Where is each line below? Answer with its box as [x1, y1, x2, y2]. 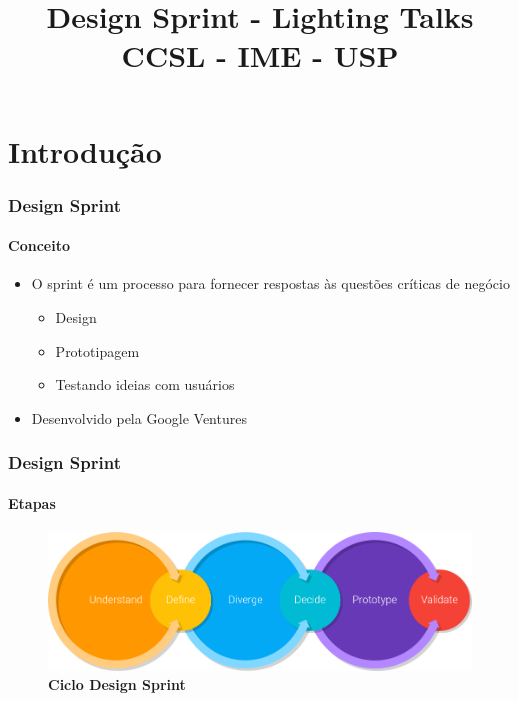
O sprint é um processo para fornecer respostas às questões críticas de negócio [31, 273, 510, 294]
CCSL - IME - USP [121, 35, 399, 76]
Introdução [8, 130, 162, 171]
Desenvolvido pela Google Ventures [31, 407, 247, 428]
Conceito [8, 235, 70, 256]
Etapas [8, 492, 56, 513]
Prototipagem [55, 340, 140, 361]
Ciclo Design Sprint [48, 674, 186, 695]
